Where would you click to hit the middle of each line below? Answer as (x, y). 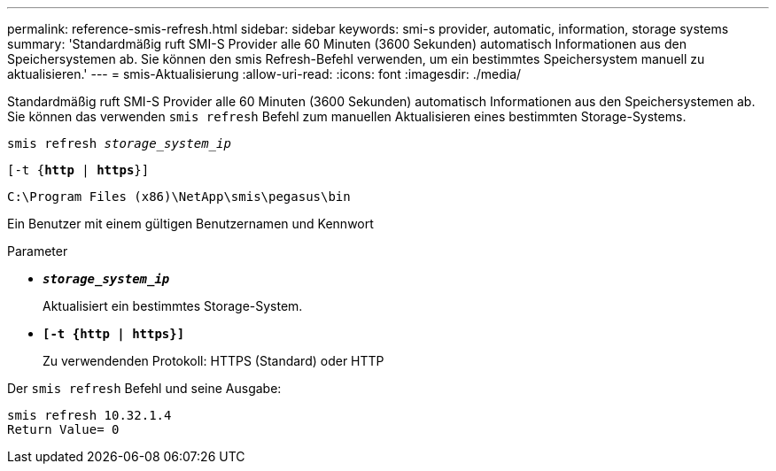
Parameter (38, 251)
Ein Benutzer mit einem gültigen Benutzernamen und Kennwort (190, 224)
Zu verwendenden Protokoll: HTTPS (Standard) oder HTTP (213, 361)
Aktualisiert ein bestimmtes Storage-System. (173, 306)
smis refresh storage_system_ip (119, 143)
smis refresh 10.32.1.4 (89, 415)
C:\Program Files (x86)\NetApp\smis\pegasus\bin (179, 197)
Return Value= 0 (63, 429)
